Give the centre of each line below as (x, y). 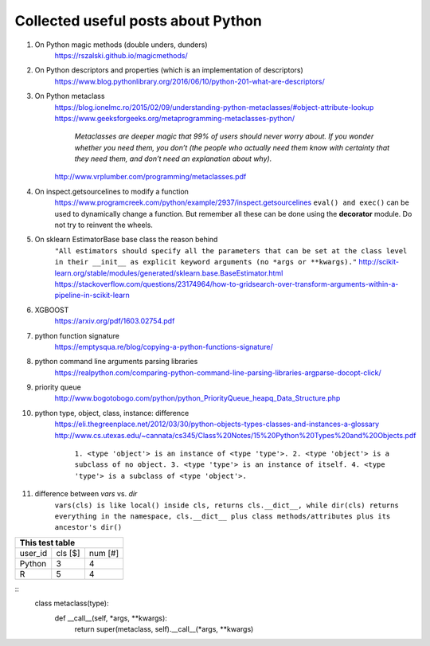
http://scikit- (379, 262)
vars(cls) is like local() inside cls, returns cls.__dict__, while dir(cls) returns (227, 505)
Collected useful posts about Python (138, 21)
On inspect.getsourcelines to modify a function (111, 191)
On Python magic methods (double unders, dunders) (121, 45)
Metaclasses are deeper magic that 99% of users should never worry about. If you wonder (224, 136)
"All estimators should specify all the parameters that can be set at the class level (231, 251)
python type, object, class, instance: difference (112, 413)
